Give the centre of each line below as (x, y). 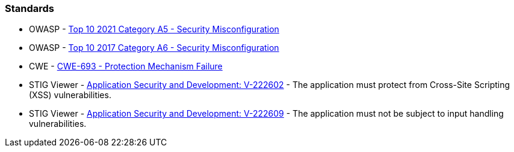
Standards (30, 8)
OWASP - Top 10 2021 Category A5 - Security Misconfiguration (154, 29)
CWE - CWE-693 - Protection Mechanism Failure (126, 66)
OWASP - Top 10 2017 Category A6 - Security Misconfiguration (154, 48)
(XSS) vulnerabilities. (70, 95)
